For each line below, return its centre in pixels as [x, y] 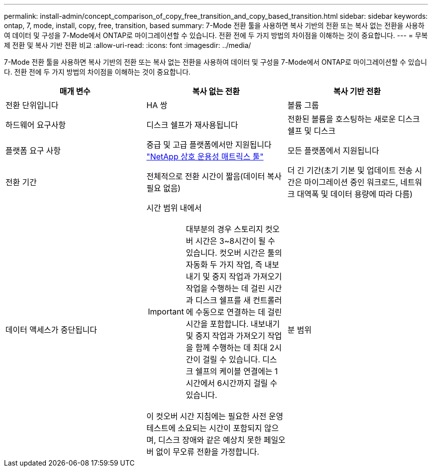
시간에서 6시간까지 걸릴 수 [232, 383]
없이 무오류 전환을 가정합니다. [208, 452]
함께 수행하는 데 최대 [232, 348]
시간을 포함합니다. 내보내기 [233, 324]
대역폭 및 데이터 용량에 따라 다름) [355, 194]
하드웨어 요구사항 [36, 125]
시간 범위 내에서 [174, 208]
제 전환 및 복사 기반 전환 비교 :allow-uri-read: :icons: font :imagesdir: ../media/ [127, 45]
